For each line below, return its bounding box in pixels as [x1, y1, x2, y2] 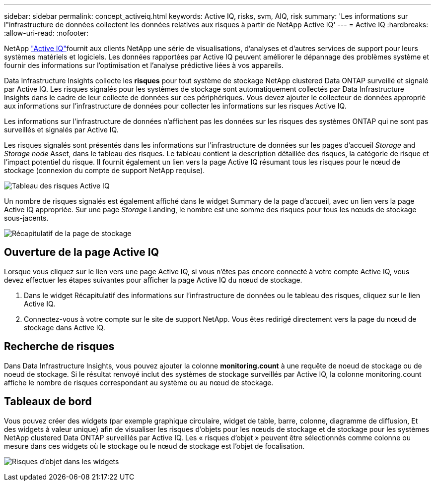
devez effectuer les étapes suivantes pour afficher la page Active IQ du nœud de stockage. [4, 275, 302, 284]
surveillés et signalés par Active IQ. [4, 125, 119, 134]
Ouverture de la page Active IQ [4, 246, 159, 259]
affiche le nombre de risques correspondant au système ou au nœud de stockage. [4, 378, 274, 387]
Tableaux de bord [4, 395, 92, 408]
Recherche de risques [4, 340, 115, 353]
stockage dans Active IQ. [24, 323, 105, 332]
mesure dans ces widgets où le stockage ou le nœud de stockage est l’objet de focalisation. [4, 441, 305, 450]
